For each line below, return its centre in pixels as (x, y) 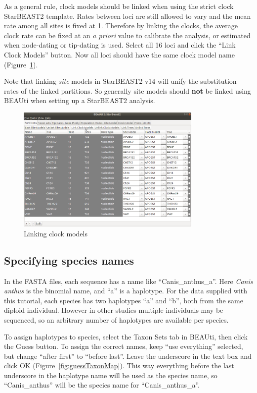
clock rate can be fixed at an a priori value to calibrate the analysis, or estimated (127, 35)
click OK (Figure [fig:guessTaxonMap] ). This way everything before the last (119, 365)
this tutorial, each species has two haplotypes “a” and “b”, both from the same (124, 300)
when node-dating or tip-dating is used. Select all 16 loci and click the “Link (120, 45)
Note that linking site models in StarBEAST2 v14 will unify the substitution (120, 81)
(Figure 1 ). (21, 64)
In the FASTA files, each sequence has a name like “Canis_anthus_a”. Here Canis (128, 281)
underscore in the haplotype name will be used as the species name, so (111, 375)
